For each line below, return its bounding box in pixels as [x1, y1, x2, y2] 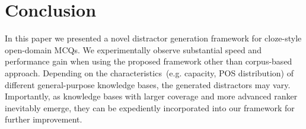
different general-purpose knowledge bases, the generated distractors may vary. [5, 78, 291, 91]
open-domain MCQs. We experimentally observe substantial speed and [5, 43, 262, 56]
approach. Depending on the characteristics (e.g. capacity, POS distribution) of [5, 66, 294, 79]
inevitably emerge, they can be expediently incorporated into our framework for [5, 101, 295, 114]
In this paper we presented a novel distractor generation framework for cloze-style [5, 32, 302, 44]
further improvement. [5, 113, 82, 125]
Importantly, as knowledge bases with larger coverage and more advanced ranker [5, 90, 298, 102]
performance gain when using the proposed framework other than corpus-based [5, 55, 292, 67]
